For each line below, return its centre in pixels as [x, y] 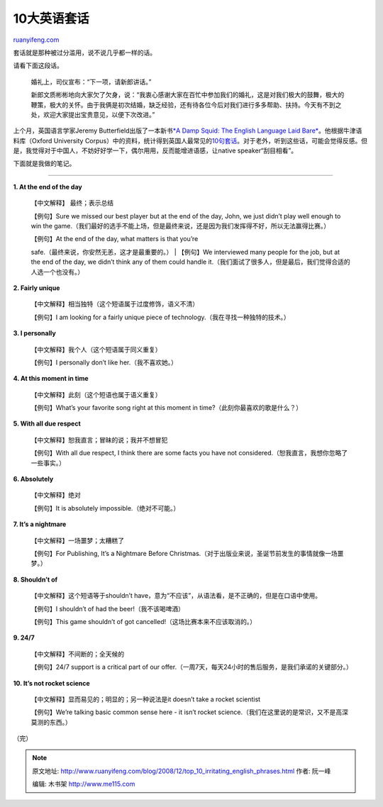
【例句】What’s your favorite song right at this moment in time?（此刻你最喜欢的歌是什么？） [167, 408]
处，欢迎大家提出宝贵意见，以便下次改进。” [93, 114]
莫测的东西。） [51, 722]
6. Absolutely [33, 479]
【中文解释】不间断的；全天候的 [77, 654]
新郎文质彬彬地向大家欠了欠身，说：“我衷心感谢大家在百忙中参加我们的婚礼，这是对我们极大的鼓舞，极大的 [188, 95]
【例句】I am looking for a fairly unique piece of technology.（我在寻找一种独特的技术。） [160, 317]
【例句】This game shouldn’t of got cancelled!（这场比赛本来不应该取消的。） [144, 621]
